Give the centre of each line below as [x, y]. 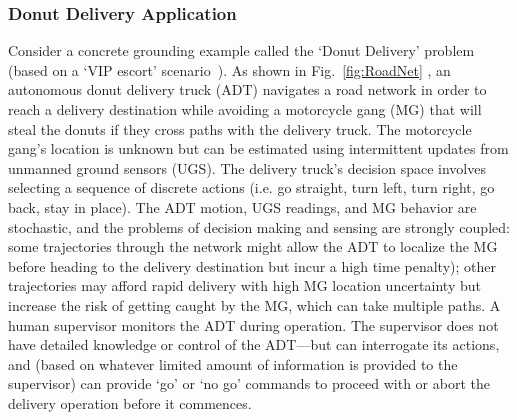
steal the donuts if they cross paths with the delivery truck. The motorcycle [240, 128]
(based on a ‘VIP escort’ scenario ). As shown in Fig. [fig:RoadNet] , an [229, 69]
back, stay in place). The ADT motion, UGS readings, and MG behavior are [242, 206]
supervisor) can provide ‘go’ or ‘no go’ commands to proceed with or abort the [249, 383]
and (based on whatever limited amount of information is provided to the [233, 363]
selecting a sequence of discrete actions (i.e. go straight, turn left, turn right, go [251, 187]
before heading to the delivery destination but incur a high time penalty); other [252, 265]
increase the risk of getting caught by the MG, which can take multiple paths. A [254, 304]
